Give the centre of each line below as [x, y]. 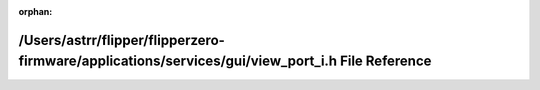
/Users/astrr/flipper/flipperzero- [121, 40]
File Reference [386, 61]
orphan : [35, 11]
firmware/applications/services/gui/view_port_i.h [178, 61]
